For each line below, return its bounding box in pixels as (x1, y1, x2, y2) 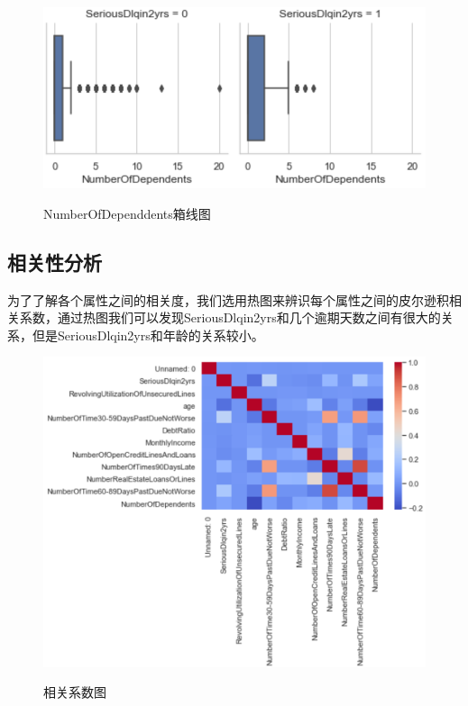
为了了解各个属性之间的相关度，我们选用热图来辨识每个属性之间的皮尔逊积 (7, 290, 449, 309)
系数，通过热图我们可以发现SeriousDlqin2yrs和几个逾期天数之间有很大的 (19, 308, 441, 327)
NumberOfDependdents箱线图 (43, 204, 211, 222)
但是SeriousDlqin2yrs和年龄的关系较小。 (32, 325, 264, 344)
